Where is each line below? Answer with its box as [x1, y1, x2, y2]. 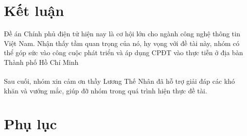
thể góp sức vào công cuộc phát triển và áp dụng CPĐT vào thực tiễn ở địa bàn [4, 47, 243, 58]
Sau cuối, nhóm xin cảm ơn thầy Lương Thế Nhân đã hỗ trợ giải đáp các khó [4, 76, 235, 86]
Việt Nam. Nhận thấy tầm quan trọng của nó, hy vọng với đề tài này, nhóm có [4, 38, 240, 48]
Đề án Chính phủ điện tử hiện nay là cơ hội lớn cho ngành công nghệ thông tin [4, 29, 240, 39]
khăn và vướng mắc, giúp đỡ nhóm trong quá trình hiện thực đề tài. [4, 85, 207, 95]
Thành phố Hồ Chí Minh [4, 57, 79, 67]
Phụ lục [4, 114, 57, 134]
